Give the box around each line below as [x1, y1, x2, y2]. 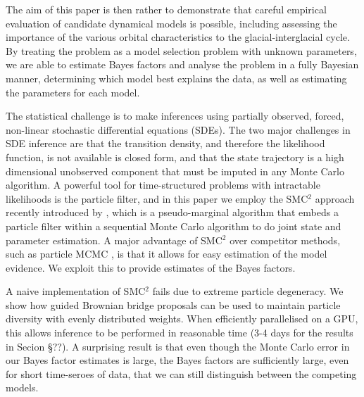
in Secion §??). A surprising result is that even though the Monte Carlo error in [6, 339, 350, 353]
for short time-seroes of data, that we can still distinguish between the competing [6, 366, 357, 381]
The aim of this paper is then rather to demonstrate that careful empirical [6, 2, 327, 16]
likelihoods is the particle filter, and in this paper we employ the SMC [6, 191, 308, 206]
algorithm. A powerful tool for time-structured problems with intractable [6, 177, 320, 192]
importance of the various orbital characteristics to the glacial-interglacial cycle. [6, 30, 350, 44]
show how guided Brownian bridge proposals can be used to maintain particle [6, 297, 341, 312]
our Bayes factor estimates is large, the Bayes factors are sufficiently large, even [6, 353, 349, 367]
